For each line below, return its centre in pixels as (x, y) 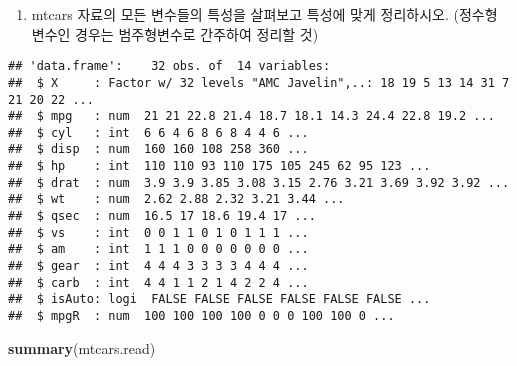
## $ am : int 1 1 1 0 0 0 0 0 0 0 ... (158, 249)
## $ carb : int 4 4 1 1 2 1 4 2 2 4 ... (158, 282)
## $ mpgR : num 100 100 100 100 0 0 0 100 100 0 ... (201, 316)
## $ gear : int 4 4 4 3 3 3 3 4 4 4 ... (158, 266)
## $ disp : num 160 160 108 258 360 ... (158, 149)
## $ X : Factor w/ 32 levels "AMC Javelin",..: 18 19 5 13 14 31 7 (259, 82)
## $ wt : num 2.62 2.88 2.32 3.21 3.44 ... (176, 199)
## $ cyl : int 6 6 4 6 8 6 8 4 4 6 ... (158, 132)
